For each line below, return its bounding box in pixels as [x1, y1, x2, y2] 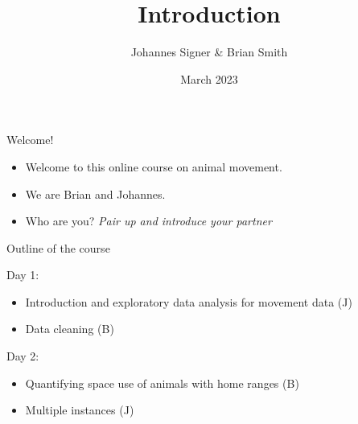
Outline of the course [6, 239, 110, 256]
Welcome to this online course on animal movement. [25, 158, 282, 175]
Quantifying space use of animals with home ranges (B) [25, 374, 299, 391]
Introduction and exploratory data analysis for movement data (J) [25, 293, 352, 310]
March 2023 [180, 70, 238, 87]
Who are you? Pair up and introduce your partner [25, 212, 272, 229]
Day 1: [6, 266, 39, 283]
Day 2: [6, 348, 39, 364]
